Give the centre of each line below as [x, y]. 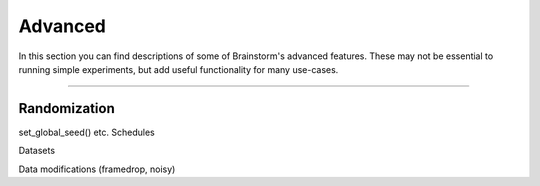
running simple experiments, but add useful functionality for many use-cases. [178, 69]
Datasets [36, 151]
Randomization [66, 108]
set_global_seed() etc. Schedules [86, 132]
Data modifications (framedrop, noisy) [97, 169]
